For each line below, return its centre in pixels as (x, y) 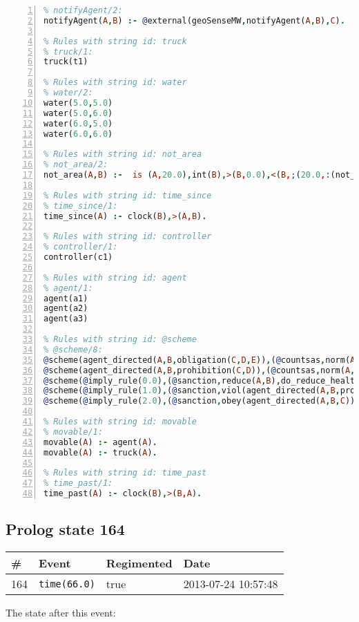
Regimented (139, 563)
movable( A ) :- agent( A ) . (100, 442)
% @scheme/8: (73, 349)
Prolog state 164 (65, 529)
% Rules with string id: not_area (123, 154)
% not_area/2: (76, 165)
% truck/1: (68, 51)
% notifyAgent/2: (83, 10)
